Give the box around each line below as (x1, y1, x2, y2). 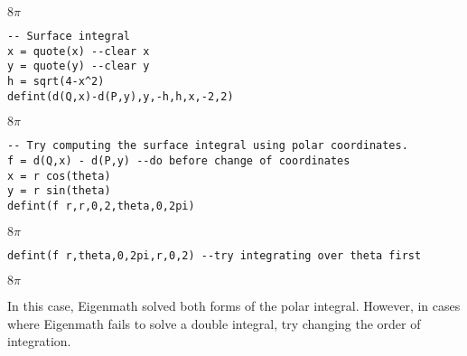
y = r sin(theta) (7, 184, 111, 198)
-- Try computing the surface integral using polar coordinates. (7, 139, 408, 153)
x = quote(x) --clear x (7, 44, 150, 58)
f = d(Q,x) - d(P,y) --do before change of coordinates (7, 154, 350, 167)
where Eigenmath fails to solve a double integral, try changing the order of (7, 314, 421, 333)
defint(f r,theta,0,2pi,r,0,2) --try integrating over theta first (7, 248, 422, 262)
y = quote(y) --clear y (7, 60, 150, 73)
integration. (7, 332, 71, 351)
